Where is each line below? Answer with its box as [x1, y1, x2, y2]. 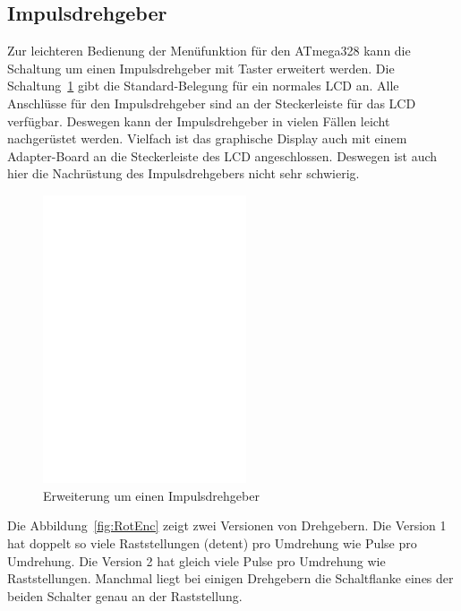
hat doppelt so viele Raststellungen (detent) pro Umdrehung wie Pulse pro [7, 533, 417, 552]
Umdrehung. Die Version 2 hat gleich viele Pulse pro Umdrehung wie [7, 551, 386, 570]
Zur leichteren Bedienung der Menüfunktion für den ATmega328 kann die [7, 41, 411, 60]
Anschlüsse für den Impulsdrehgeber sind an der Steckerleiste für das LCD [7, 93, 416, 112]
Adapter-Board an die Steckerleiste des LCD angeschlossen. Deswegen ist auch [7, 146, 438, 165]
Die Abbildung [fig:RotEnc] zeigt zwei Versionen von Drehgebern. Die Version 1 [7, 516, 447, 535]
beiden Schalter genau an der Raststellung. [7, 586, 243, 605]
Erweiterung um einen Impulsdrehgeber [43, 486, 260, 504]
